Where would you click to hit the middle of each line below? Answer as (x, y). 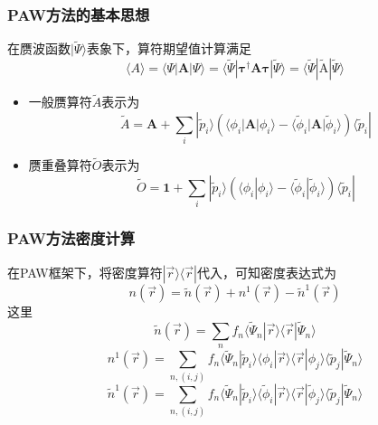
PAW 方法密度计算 (71, 238)
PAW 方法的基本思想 (79, 14)
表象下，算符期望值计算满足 (169, 48)
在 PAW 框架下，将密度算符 (85, 272)
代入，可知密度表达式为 (266, 272)
